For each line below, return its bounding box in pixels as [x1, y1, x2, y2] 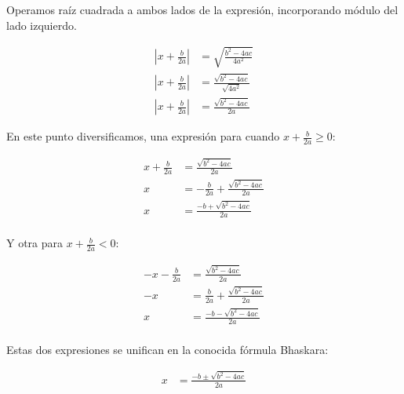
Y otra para [6, 235, 64, 251]
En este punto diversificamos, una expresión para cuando [6, 128, 280, 144]
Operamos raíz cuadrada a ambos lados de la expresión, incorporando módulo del [6, 2, 399, 17]
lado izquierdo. [6, 16, 77, 33]
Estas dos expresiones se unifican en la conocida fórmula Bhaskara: [6, 341, 329, 357]
